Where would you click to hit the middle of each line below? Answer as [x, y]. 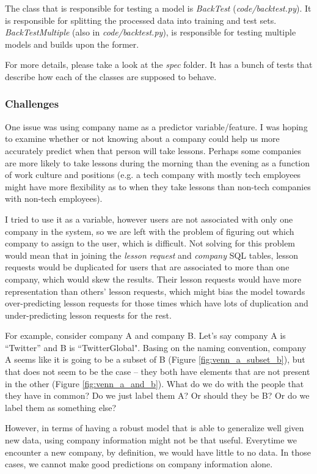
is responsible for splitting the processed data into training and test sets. [141, 20]
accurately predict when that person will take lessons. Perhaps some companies [153, 150]
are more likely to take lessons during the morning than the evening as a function [158, 162]
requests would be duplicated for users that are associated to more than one [147, 267]
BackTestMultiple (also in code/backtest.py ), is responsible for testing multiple [151, 32]
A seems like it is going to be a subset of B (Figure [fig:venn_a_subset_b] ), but [155, 359]
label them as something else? [61, 407]
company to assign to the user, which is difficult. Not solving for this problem [150, 243]
